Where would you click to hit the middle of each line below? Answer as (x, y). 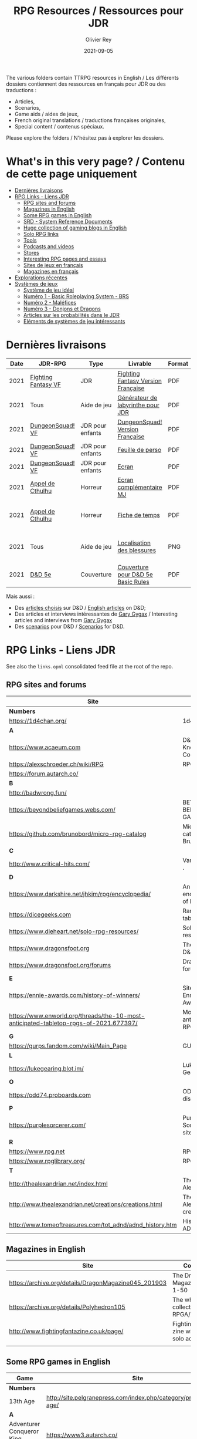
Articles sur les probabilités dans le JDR (72, 315)
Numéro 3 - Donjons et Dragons (62, 309)
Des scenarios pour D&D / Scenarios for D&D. (69, 626)
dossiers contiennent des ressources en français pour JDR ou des (86, 84)
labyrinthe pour (138, 405)
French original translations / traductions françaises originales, (90, 120)
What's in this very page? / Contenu (96, 162)
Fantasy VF (46, 384)
